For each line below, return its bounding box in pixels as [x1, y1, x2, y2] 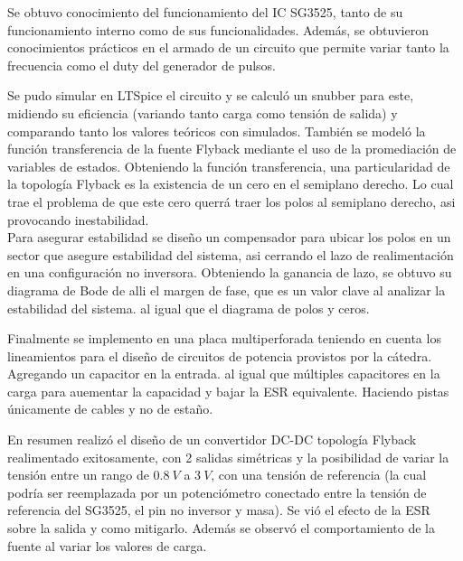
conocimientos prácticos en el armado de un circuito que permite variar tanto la [7, 38, 449, 57]
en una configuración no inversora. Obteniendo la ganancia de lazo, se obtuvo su [7, 263, 452, 282]
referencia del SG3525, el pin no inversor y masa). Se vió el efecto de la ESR [7, 500, 430, 519]
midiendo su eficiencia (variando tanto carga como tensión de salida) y [7, 103, 398, 122]
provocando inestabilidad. [7, 210, 149, 229]
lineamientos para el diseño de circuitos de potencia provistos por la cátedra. [7, 346, 432, 365]
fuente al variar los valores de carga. [7, 536, 207, 555]
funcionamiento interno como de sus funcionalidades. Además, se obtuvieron [7, 20, 429, 39]
